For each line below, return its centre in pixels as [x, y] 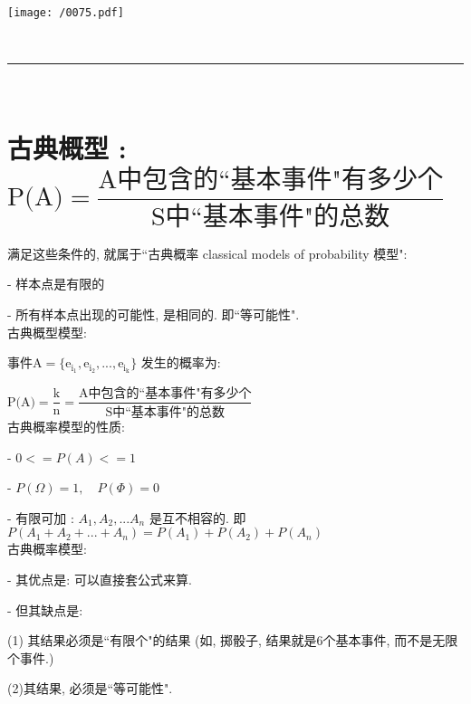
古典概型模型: [47, 332]
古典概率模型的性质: [66, 426]
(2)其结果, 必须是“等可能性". [90, 688]
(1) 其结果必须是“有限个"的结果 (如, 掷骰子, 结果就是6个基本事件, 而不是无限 [233, 640]
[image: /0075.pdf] [66, 13]
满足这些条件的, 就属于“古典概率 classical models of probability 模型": [207, 253]
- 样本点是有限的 [56, 284]
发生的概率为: [181, 362]
